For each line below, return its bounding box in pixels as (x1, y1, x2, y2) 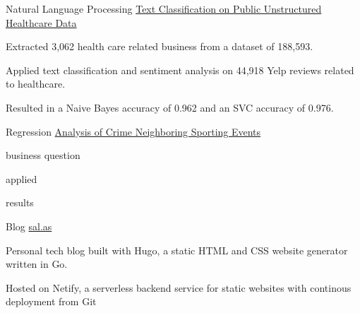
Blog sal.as (6, 218, 52, 233)
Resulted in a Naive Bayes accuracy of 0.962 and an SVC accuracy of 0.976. (6, 100, 334, 114)
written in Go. (6, 256, 68, 271)
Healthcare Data (6, 15, 77, 30)
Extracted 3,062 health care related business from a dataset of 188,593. (6, 39, 313, 54)
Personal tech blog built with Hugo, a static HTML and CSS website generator (6, 242, 348, 257)
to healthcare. (6, 76, 66, 91)
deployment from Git (6, 294, 97, 309)
